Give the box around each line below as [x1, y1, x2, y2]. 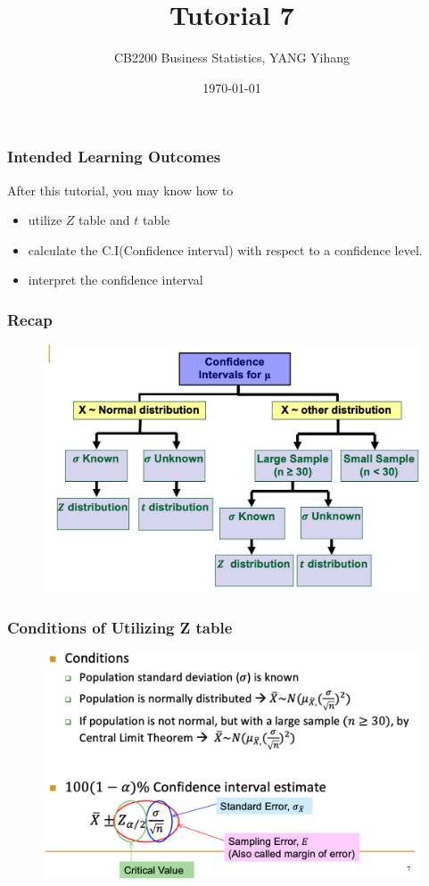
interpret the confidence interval [28, 270, 203, 289]
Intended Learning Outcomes [7, 145, 221, 168]
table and [78, 211, 130, 229]
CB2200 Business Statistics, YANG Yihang [113, 48, 351, 67]
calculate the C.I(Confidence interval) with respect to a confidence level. [28, 240, 423, 259]
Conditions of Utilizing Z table [7, 616, 233, 638]
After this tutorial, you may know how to [7, 180, 234, 199]
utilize [28, 211, 62, 229]
